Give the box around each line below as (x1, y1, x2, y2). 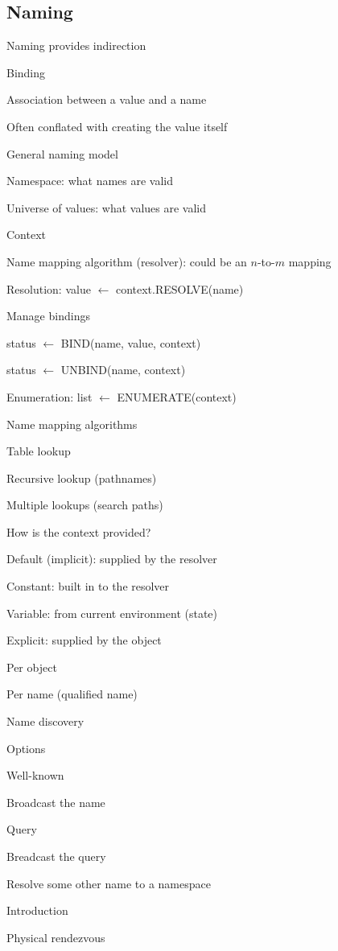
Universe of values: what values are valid (6, 199, 207, 216)
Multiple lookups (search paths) (6, 496, 163, 513)
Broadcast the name (6, 793, 105, 810)
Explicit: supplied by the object (6, 632, 162, 648)
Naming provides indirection (6, 37, 146, 54)
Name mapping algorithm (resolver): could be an (6, 253, 247, 270)
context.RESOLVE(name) (115, 280, 244, 297)
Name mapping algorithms (6, 415, 138, 432)
